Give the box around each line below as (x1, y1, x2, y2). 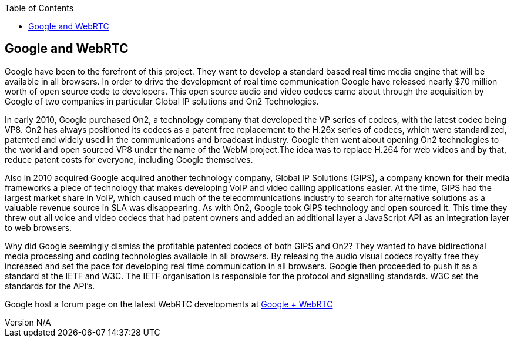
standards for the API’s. (5, 280, 95, 291)
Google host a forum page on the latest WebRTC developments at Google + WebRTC (5, 299, 333, 309)
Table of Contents (5, 3, 74, 13)
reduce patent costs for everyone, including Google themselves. (5, 154, 253, 165)
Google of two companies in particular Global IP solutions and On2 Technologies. (5, 96, 319, 106)
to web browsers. (5, 222, 72, 233)
